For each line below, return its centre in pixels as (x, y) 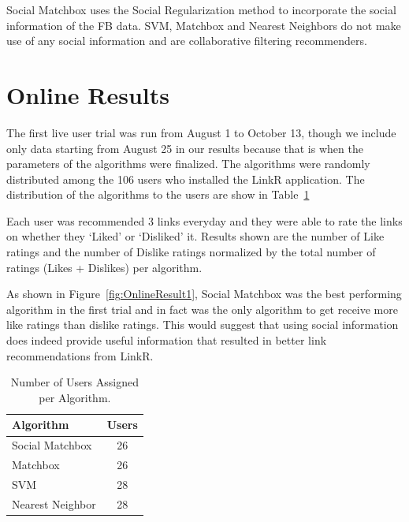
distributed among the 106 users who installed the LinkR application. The (186, 179)
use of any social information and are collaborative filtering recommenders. (187, 41)
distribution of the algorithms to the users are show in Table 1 (158, 194)
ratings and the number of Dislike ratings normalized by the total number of (191, 252)
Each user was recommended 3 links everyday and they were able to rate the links (204, 220)
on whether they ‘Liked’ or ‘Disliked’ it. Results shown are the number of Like (195, 236)
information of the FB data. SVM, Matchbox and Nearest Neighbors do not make (204, 25)
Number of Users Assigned (74, 382)
